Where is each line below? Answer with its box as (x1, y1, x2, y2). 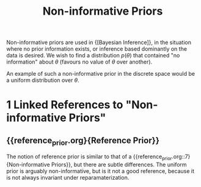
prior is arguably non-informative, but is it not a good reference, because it (6, 167, 194, 175)
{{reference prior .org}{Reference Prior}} (6, 135, 160, 147)
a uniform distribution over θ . (6, 76, 79, 84)
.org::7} (172, 153, 191, 160)
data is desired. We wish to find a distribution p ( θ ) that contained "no (6, 52, 180, 59)
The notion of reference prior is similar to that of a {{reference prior (6, 153, 172, 162)
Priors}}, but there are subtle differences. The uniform (51, 161, 188, 169)
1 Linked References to (6, 98, 123, 112)
